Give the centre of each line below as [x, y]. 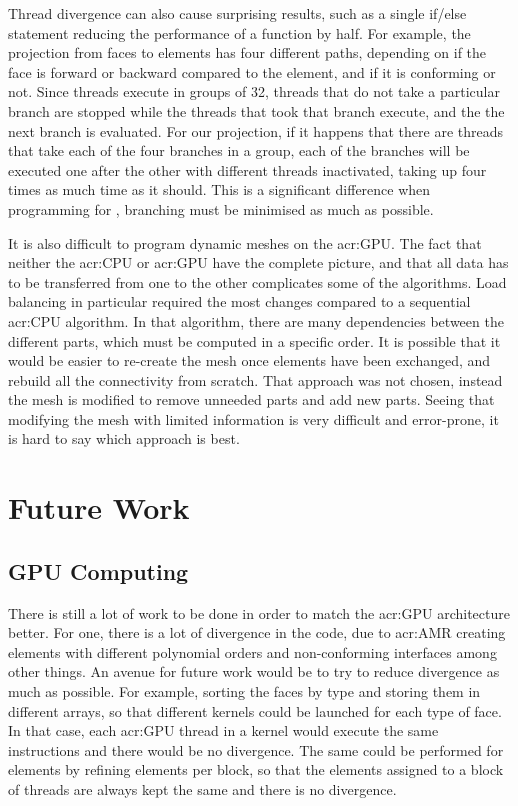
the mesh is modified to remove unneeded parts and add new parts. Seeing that [251, 399]
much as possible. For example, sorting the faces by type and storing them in [244, 691]
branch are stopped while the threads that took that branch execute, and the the [256, 110]
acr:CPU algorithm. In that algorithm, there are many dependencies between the [256, 320]
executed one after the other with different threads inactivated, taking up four [247, 169]
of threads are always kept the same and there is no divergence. [202, 788]
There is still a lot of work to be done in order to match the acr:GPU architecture [259, 612]
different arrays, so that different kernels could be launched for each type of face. [255, 710]
